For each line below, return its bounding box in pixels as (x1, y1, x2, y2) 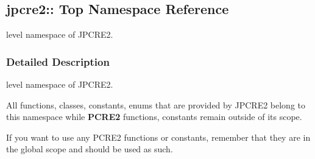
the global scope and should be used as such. (6, 143, 173, 155)
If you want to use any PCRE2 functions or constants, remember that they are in (6, 130, 311, 143)
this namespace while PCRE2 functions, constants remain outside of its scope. (6, 110, 302, 123)
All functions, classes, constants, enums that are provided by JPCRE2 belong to (6, 98, 306, 111)
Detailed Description (6, 54, 110, 69)
